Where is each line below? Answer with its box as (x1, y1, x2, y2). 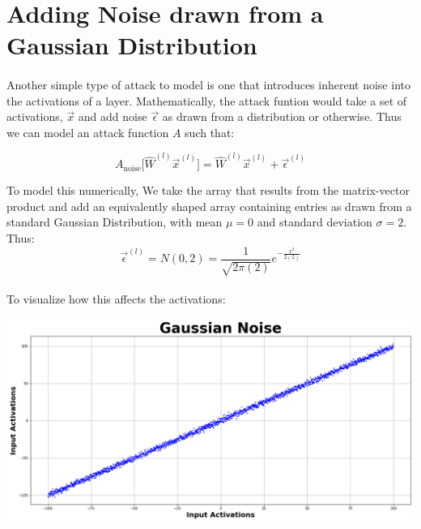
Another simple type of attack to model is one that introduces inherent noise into (6, 76, 410, 93)
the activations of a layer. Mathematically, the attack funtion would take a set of (6, 92, 407, 109)
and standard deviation (257, 213, 372, 230)
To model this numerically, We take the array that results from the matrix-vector (6, 182, 410, 199)
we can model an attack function (6, 123, 169, 140)
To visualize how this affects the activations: (6, 290, 226, 307)
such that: (185, 123, 235, 140)
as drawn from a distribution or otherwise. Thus (162, 108, 402, 125)
